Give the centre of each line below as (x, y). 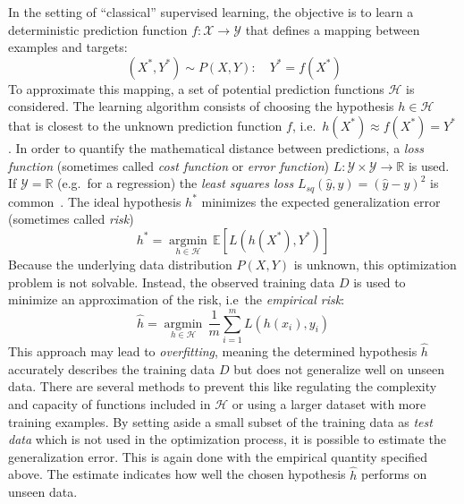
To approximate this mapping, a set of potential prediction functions (196, 88)
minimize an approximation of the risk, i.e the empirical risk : (177, 299)
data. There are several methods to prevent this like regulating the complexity (223, 386)
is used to (380, 282)
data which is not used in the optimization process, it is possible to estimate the (227, 439)
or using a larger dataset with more (329, 403)
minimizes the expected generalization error (321, 201)
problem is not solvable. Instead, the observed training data (172, 282)
